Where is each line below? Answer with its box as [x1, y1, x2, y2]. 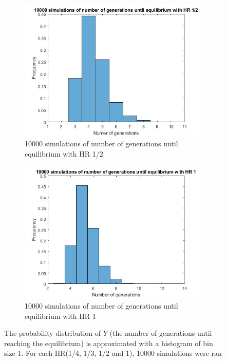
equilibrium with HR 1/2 [25, 148, 103, 159]
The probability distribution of [4, 328, 101, 338]
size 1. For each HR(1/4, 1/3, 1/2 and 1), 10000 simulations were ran [4, 348, 222, 358]
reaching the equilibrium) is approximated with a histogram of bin [4, 337, 213, 348]
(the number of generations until [109, 328, 212, 338]
